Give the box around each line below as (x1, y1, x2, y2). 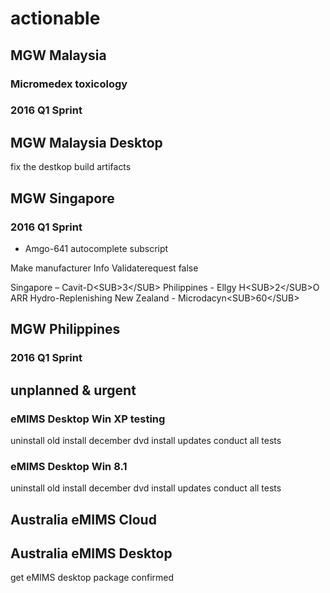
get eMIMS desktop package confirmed (10, 572, 175, 584)
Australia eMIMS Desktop (10, 545, 173, 562)
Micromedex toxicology (10, 77, 128, 91)
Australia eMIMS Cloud (10, 511, 157, 528)
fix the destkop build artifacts (10, 161, 132, 173)
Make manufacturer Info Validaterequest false (10, 262, 199, 274)
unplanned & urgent (10, 382, 137, 399)
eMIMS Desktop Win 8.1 (10, 459, 128, 473)
